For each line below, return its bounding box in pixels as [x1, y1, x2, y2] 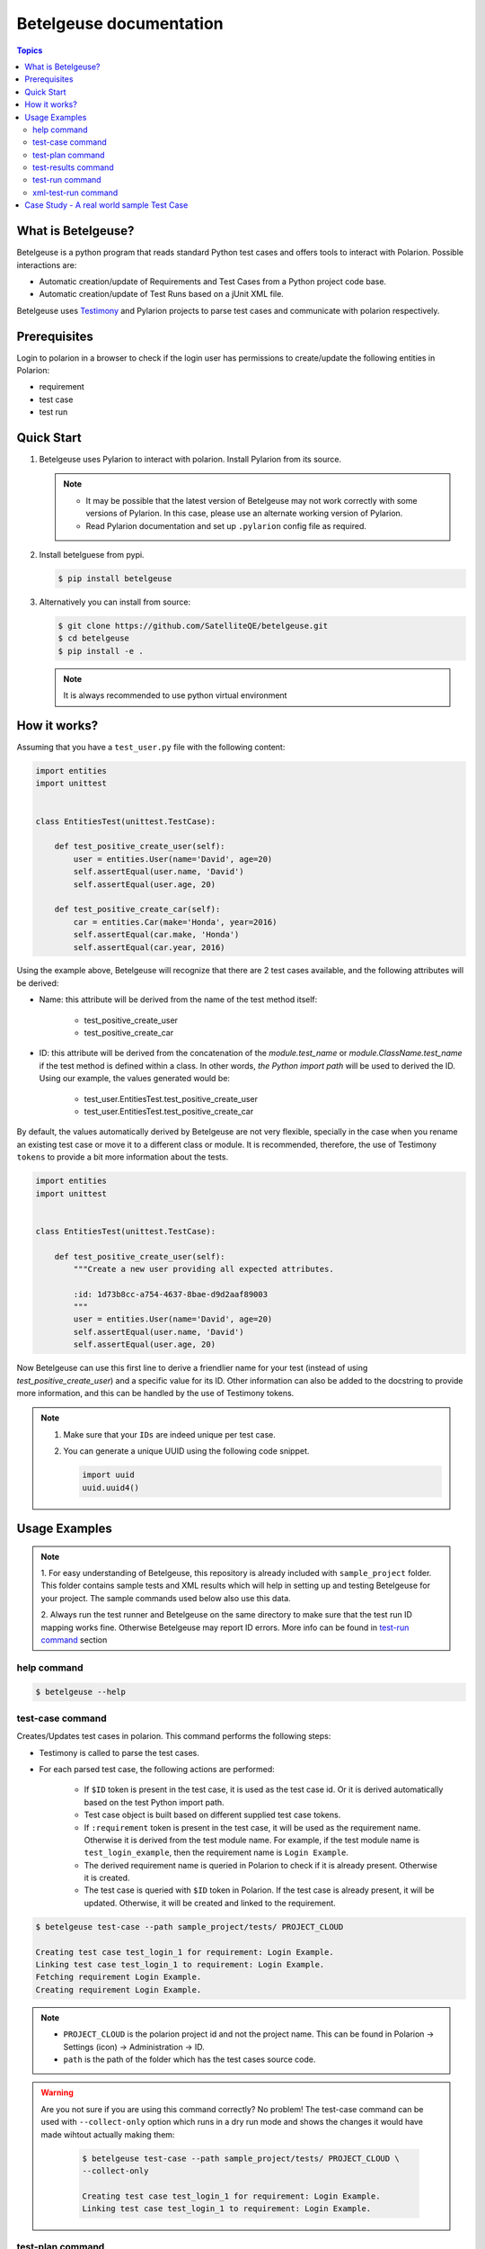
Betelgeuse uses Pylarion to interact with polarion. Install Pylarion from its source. [39, 454, 341, 465]
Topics [16, 45, 43, 56]
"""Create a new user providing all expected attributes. [73, 1264, 334, 1274]
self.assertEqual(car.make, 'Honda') [73, 929, 240, 940]
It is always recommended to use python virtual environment [63, 690, 287, 701]
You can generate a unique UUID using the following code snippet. [63, 1446, 310, 1456]
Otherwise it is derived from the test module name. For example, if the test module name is [84, 1834, 419, 1845]
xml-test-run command [32, 187, 119, 198]
